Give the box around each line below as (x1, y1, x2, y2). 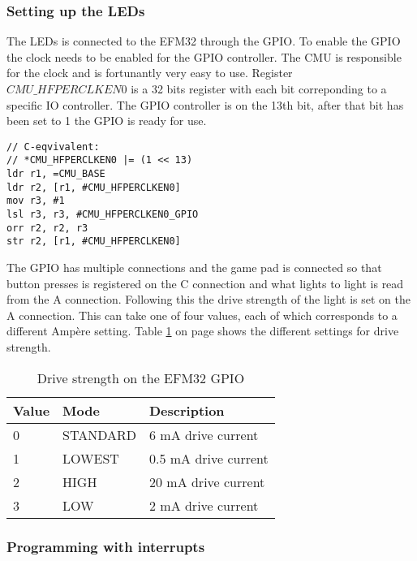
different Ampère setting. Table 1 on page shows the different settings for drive (6, 322, 399, 339)
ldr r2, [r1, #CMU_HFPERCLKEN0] (6, 181, 181, 193)
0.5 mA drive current (148, 448, 269, 468)
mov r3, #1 (6, 195, 65, 207)
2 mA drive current (148, 495, 259, 515)
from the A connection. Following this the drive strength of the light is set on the (6, 291, 411, 308)
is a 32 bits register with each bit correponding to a (131, 80, 387, 97)
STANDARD (62, 425, 136, 444)
